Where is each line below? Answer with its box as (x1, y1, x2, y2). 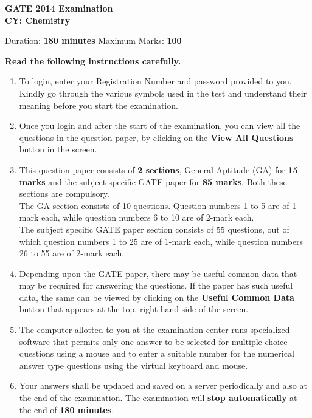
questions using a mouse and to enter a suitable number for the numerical (19, 347, 294, 360)
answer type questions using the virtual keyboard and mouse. (19, 358, 248, 371)
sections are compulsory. (19, 187, 109, 200)
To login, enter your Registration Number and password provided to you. (19, 75, 292, 87)
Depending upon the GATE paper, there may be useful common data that (19, 267, 297, 279)
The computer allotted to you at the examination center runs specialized (19, 323, 290, 336)
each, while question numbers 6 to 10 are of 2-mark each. (41, 211, 254, 224)
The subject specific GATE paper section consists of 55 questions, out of (19, 222, 289, 235)
